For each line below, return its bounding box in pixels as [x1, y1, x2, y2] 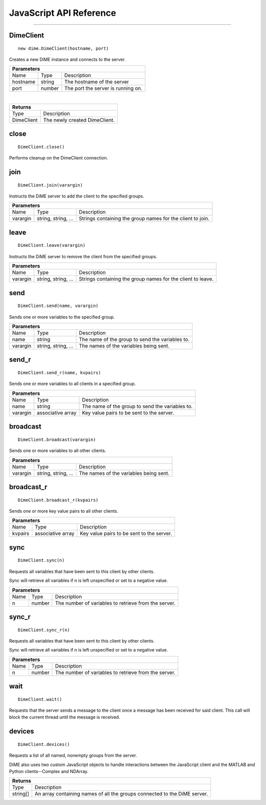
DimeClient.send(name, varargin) [18, 303, 99, 308]
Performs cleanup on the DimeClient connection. [9, 155, 108, 161]
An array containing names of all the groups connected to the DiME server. [34, 790, 208, 797]
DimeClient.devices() [18, 741, 70, 747]
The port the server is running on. [64, 85, 142, 92]
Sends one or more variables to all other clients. [9, 448, 106, 454]
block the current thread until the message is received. [9, 714, 120, 720]
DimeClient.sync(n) [18, 558, 65, 563]
